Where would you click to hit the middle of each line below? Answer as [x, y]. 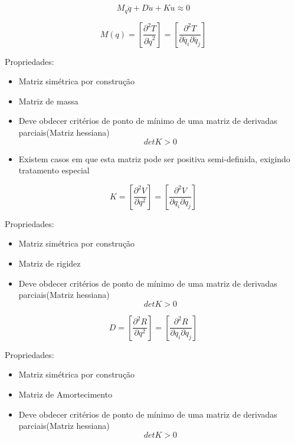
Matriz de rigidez [50, 263]
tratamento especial [54, 170]
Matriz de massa [48, 101]
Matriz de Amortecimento [65, 394]
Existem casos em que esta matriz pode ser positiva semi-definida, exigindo [154, 158]
